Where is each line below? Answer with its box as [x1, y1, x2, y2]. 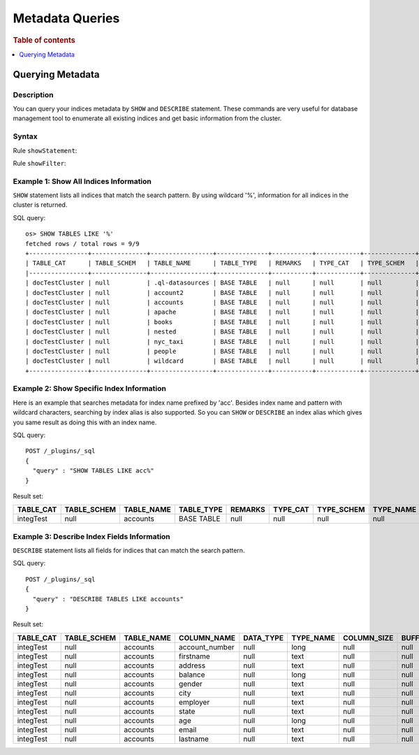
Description [13, 89, 54, 99]
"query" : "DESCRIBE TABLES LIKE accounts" [32, 595, 184, 603]
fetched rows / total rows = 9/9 [25, 240, 140, 247]
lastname [178, 734, 209, 744]
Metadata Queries [13, 10, 120, 26]
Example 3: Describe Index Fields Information [13, 531, 170, 541]
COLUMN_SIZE [342, 633, 394, 642]
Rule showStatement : [13, 146, 78, 154]
